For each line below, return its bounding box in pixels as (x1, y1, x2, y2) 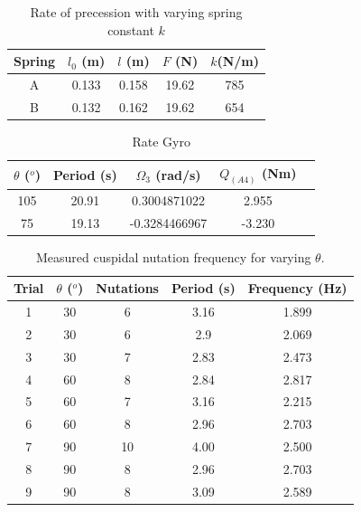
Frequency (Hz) (247, 279, 347, 298)
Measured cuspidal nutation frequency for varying (35, 247, 311, 266)
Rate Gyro (132, 131, 190, 150)
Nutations (96, 279, 159, 298)
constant (107, 20, 154, 39)
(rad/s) (155, 165, 201, 184)
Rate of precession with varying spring (30, 3, 243, 21)
